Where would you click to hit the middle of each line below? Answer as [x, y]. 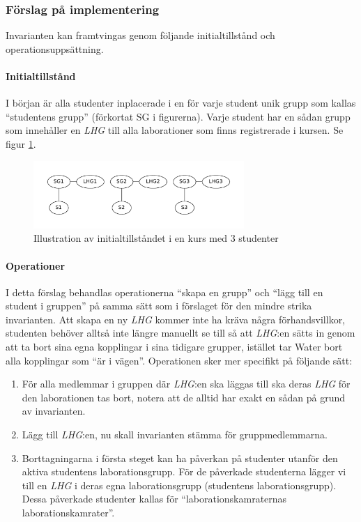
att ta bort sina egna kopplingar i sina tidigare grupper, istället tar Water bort [174, 347]
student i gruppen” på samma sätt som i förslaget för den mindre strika [159, 306]
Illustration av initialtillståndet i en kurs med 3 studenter [156, 238]
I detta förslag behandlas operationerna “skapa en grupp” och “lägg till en [164, 292]
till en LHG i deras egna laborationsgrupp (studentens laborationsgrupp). [179, 485]
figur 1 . [21, 143]
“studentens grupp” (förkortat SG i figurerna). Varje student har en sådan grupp [178, 116]
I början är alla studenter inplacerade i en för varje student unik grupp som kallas [181, 103]
